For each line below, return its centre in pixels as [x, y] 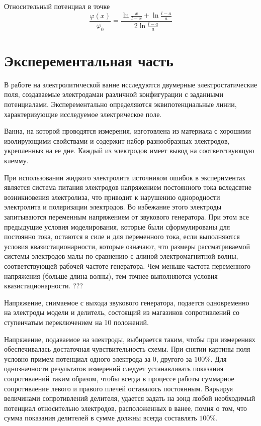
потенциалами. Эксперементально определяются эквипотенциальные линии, [120, 104]
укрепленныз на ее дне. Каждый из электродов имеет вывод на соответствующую [129, 150]
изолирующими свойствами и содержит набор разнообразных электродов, [117, 140]
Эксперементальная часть [89, 60]
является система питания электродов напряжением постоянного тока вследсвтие [128, 187]
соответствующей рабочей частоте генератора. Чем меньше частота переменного [127, 265]
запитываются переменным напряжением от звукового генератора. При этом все [126, 217]
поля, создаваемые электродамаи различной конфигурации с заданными [114, 94]
